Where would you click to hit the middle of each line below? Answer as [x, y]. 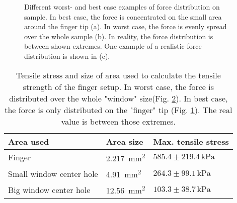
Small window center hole [53, 173]
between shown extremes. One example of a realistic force [113, 46]
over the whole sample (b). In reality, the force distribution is [119, 36]
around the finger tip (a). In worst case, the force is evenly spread [126, 26]
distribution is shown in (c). [67, 56]
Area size [125, 141]
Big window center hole [49, 189]
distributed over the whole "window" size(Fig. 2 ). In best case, [118, 98]
